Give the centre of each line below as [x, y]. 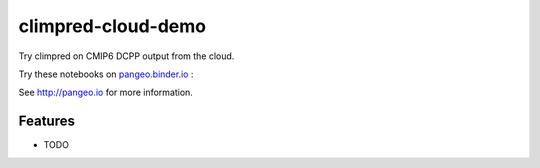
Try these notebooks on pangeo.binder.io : [106, 74]
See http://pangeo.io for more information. [106, 92]
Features [46, 121]
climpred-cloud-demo [112, 26]
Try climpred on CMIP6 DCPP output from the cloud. [126, 56]
